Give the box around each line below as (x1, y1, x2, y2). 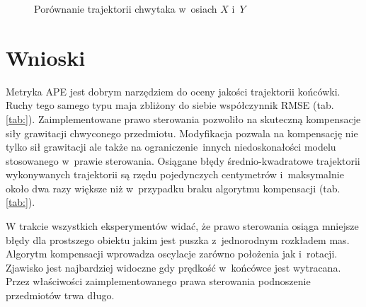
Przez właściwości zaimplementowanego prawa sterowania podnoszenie (6, 274, 311, 289)
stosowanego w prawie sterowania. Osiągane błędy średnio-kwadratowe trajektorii (6, 153, 360, 168)
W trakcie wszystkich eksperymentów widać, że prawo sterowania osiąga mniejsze (6, 219, 359, 233)
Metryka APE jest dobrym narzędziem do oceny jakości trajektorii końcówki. (6, 83, 341, 98)
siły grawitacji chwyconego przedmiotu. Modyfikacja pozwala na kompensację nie (6, 125, 358, 140)
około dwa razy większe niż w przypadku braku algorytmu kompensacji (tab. (6, 180, 341, 195)
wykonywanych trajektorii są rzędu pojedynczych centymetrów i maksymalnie (6, 167, 344, 182)
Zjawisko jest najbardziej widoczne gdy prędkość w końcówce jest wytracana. (6, 260, 341, 274)
